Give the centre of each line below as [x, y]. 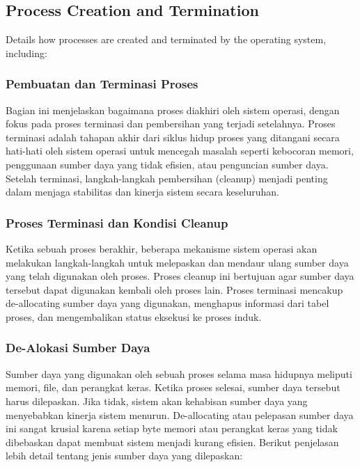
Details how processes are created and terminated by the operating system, [166, 39]
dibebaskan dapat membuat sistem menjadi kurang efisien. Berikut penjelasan [172, 442]
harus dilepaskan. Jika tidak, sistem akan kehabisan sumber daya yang [157, 401]
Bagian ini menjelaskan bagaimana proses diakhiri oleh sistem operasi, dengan [173, 110]
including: [26, 53]
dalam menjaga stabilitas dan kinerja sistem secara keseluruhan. [142, 192]
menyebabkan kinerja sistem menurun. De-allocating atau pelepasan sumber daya [180, 414]
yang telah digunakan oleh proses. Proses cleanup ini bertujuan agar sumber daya [180, 276]
